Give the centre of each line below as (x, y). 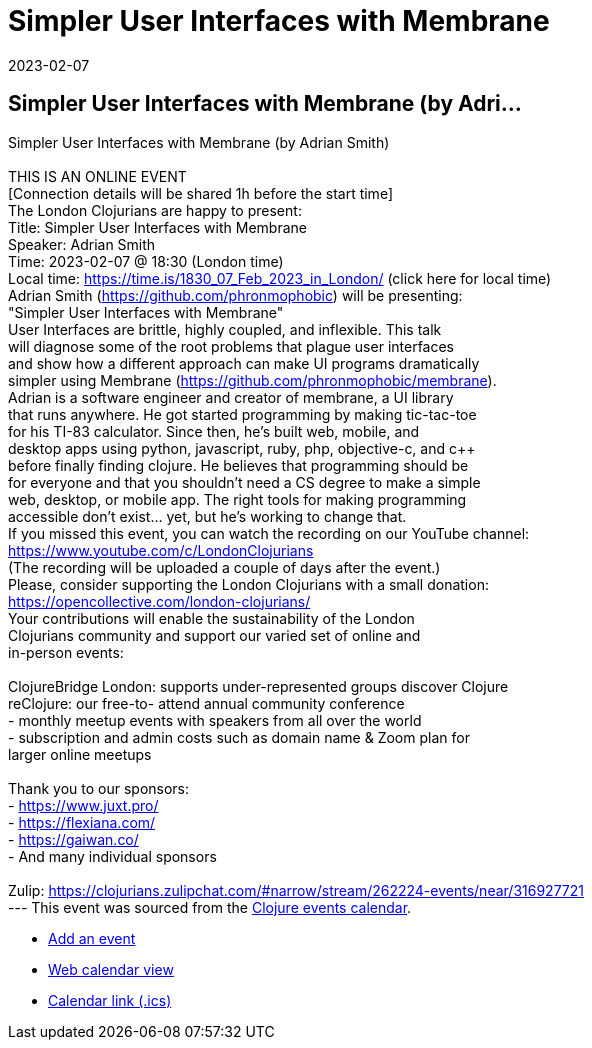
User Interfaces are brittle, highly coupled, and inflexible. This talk (225, 329)
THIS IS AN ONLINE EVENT (97, 176)
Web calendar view (111, 969)
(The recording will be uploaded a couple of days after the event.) (224, 567)
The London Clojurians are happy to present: (155, 210)
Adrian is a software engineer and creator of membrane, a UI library (231, 397)
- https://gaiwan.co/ (73, 839)
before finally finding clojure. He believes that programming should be (238, 465)
